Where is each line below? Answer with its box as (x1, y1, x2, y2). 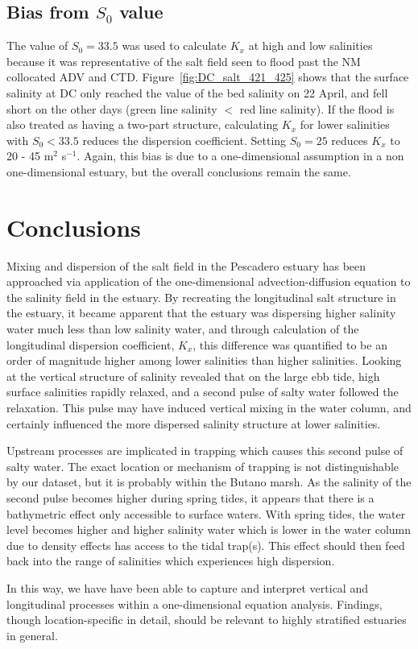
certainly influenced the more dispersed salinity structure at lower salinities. (6, 415, 381, 432)
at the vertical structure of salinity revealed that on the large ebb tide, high (6, 367, 380, 384)
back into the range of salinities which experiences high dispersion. (6, 552, 335, 569)
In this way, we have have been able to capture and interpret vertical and (6, 579, 368, 596)
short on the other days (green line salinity (6, 100, 217, 117)
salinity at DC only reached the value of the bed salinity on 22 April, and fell (6, 84, 388, 101)
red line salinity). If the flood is (239, 100, 395, 117)
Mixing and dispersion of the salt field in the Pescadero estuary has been (6, 257, 366, 274)
